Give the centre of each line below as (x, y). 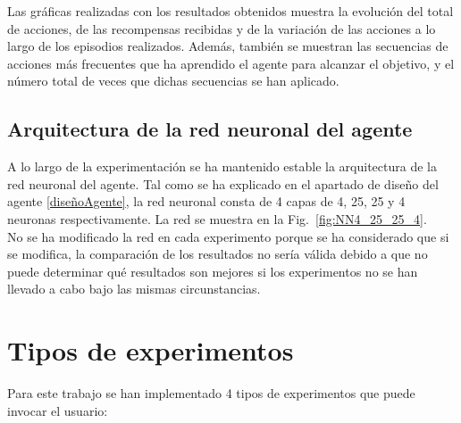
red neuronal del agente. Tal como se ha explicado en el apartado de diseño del (223, 183)
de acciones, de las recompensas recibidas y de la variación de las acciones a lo (222, 28)
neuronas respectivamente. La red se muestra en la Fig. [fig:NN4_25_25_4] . (217, 218)
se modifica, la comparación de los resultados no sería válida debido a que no (218, 254)
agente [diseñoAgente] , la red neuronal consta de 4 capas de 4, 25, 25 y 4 (206, 201)
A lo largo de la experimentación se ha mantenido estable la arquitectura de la (222, 166)
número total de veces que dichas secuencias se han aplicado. (173, 81)
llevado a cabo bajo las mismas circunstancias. (134, 289)
